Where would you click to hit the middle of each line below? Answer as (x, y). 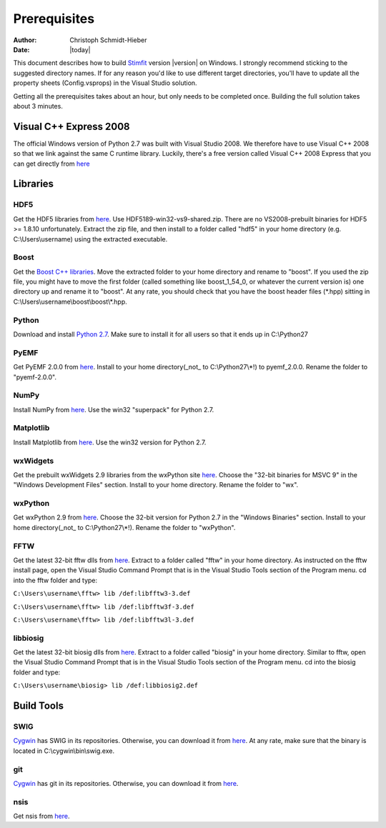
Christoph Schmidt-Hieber (108, 40)
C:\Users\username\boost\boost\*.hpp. (70, 301)
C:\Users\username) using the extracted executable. (90, 239)
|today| (80, 49)
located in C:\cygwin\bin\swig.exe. (64, 751)
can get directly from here (51, 164)
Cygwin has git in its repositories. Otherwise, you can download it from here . (126, 783)
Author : (25, 40)
